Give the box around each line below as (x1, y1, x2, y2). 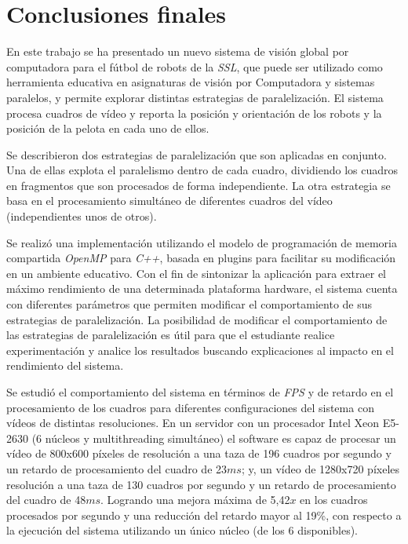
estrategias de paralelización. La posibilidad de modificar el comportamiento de (6, 311, 388, 327)
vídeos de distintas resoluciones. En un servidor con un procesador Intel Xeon (6, 414, 379, 431)
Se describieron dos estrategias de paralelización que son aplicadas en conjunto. (6, 146, 387, 162)
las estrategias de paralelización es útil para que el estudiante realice (6, 327, 335, 343)
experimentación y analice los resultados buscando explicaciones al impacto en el (6, 341, 394, 358)
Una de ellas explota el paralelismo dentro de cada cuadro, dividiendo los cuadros (6, 162, 399, 178)
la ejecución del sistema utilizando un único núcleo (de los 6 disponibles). (6, 522, 358, 539)
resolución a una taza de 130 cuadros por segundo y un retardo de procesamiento (6, 476, 396, 492)
